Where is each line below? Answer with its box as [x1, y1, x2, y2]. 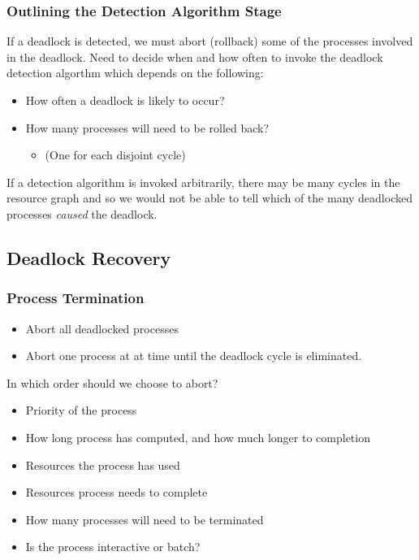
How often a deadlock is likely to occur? [25, 92, 225, 108]
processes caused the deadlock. [6, 205, 158, 222]
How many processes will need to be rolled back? [25, 119, 270, 136]
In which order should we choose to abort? [6, 374, 218, 391]
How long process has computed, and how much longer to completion [25, 428, 370, 445]
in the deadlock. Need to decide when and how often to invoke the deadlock [6, 48, 383, 65]
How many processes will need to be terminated [25, 510, 264, 527]
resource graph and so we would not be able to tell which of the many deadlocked [6, 189, 413, 206]
